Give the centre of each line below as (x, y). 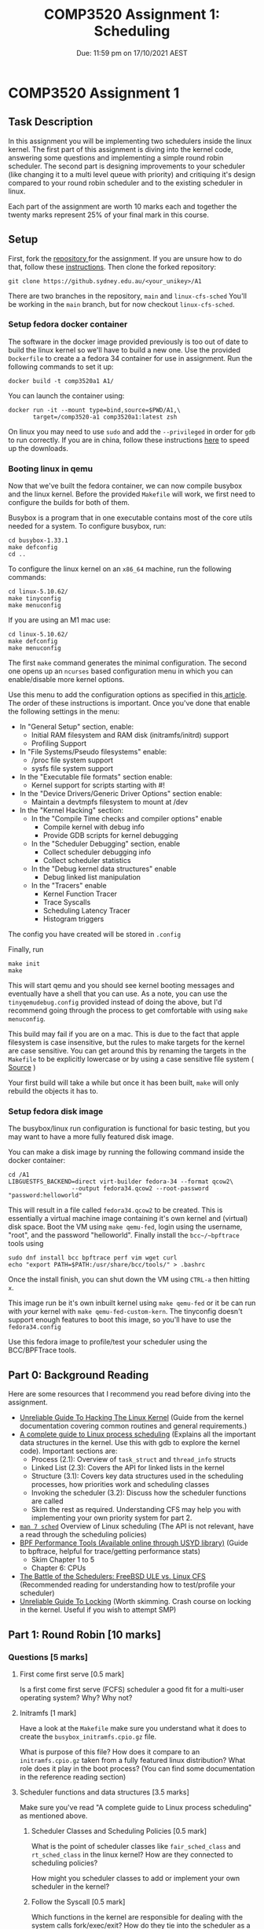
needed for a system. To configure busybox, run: (87, 526)
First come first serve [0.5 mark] (71, 1674)
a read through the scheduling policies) (83, 1535)
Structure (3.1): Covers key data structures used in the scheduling (137, 1476)
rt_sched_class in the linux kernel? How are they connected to (132, 1854)
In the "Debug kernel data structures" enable (104, 869)
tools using (26, 1244)
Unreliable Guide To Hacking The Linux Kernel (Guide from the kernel (132, 1418)
